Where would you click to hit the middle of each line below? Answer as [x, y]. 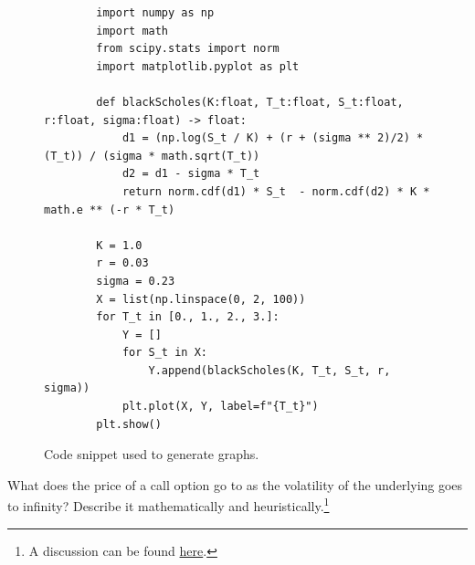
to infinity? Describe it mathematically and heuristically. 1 [169, 505]
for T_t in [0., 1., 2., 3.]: [188, 317]
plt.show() [129, 424]
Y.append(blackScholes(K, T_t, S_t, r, [269, 370]
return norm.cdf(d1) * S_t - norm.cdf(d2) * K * [276, 191]
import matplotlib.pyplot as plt [198, 66]
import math [132, 31]
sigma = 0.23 [136, 281]
